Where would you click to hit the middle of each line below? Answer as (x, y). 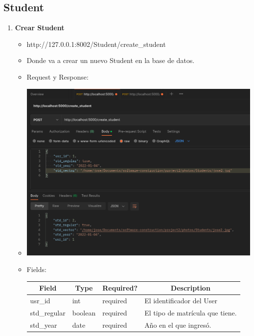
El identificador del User (181, 300)
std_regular (48, 312)
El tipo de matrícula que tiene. (191, 312)
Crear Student (40, 28)
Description (190, 288)
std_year (44, 325)
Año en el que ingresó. (178, 325)
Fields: (36, 269)
